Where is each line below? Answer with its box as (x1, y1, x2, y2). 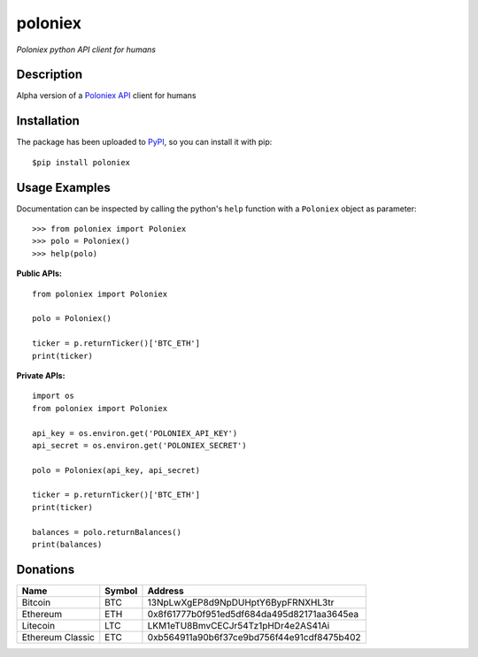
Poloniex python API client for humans (16, 44, 157, 55)
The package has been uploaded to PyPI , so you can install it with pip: (16, 137, 273, 148)
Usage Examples (16, 180, 111, 195)
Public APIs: (16, 268, 62, 279)
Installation (16, 113, 80, 128)
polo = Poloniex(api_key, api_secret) (32, 465, 201, 475)
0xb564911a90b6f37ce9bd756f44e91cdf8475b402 (147, 630, 361, 643)
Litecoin (21, 619, 56, 631)
